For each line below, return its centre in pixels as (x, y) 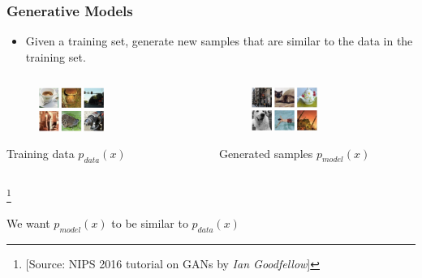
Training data (41, 154)
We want (28, 223)
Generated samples (266, 153)
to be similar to (150, 223)
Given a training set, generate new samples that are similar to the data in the (219, 41)
